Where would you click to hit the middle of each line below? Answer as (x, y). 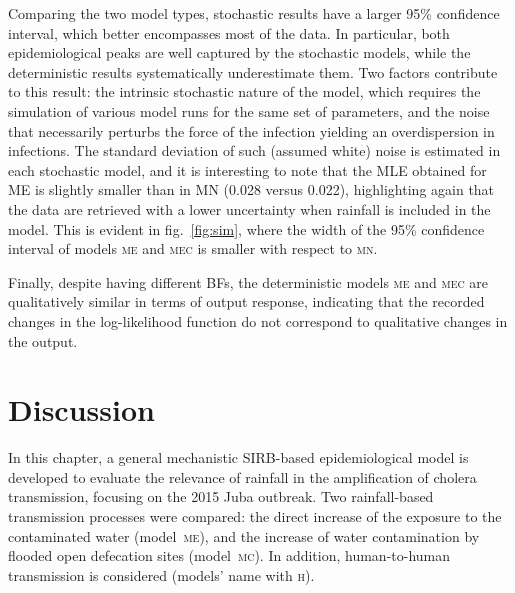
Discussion (81, 409)
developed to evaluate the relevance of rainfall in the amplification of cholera (242, 476)
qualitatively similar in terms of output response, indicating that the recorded (246, 301)
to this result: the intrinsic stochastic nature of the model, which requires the (244, 91)
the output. (43, 340)
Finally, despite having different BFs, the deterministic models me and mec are (248, 281)
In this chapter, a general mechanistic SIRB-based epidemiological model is (238, 457)
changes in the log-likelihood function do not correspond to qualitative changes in (258, 320)
